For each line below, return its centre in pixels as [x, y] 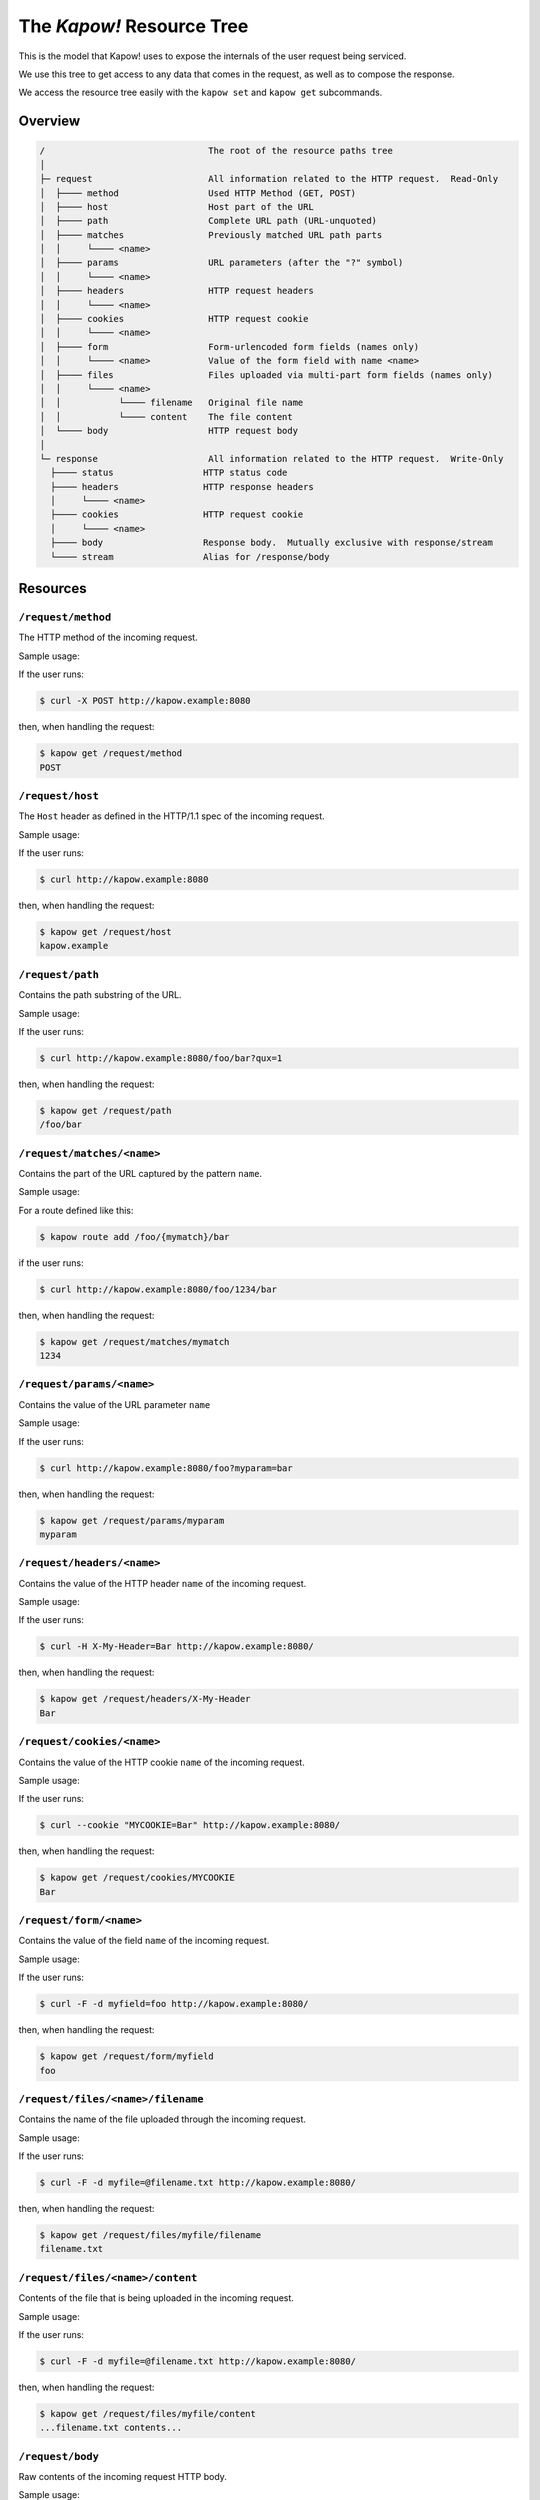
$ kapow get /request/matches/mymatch [134, 1341]
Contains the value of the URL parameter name [114, 1404]
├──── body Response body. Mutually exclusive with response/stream [272, 543]
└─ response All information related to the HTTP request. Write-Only [271, 458]
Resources [52, 588]
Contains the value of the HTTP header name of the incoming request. [162, 1583]
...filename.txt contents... [111, 2428]
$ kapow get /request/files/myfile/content [148, 2413]
